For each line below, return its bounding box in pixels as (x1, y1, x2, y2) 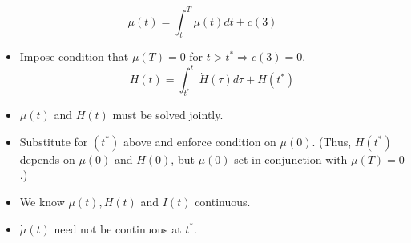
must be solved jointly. (112, 106, 224, 123)
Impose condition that (19, 48, 129, 65)
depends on (19, 150, 75, 167)
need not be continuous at (54, 220, 182, 237)
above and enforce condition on (123, 133, 276, 149)
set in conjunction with (234, 150, 348, 167)
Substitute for (19, 133, 88, 149)
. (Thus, (312, 133, 352, 149)
